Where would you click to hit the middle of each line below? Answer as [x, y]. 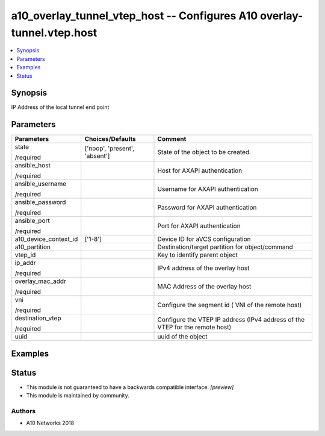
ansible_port [32, 221]
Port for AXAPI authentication [199, 226]
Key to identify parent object [197, 255]
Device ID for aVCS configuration [204, 239]
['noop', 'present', [110, 149]
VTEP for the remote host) [194, 327]
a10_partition [33, 247]
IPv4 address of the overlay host [203, 268]
